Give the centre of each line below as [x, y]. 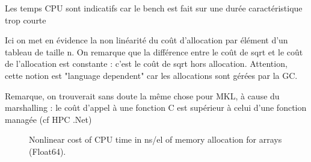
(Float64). [48, 151]
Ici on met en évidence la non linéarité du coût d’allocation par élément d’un [146, 40]
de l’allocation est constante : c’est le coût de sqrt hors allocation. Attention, [146, 64]
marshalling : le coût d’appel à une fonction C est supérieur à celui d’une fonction [156, 107]
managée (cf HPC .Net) [48, 119]
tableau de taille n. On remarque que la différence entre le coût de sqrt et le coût [154, 51]
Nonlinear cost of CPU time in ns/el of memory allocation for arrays [155, 139]
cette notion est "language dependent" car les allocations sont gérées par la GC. [151, 75]
